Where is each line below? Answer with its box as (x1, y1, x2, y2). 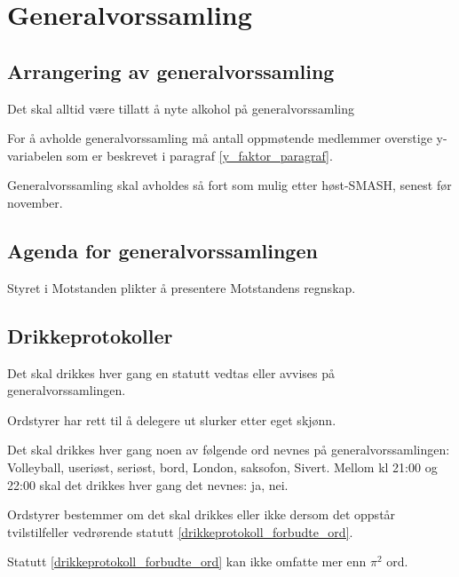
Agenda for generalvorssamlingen (7, 236, 318, 264)
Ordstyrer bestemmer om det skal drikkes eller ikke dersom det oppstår (7, 505, 396, 524)
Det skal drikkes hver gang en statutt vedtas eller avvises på (7, 363, 336, 382)
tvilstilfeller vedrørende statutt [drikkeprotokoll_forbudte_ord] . (7, 522, 353, 541)
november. (7, 193, 63, 211)
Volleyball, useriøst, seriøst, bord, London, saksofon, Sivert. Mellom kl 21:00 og (7, 457, 438, 476)
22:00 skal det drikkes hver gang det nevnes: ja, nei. (7, 475, 289, 494)
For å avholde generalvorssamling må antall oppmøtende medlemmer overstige (7, 129, 432, 147)
